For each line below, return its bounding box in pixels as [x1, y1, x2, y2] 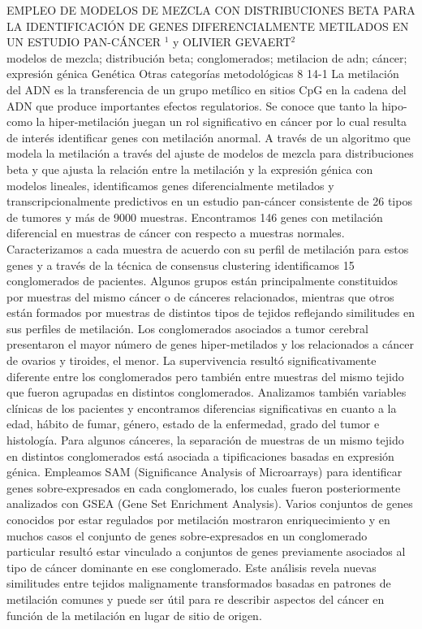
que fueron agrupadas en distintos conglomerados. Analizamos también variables [6, 384, 407, 401]
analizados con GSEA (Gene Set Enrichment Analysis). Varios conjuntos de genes [6, 495, 413, 512]
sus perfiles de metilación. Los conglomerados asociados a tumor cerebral [6, 319, 368, 336]
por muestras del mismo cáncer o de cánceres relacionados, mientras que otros [6, 288, 394, 305]
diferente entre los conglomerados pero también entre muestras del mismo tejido [6, 367, 404, 384]
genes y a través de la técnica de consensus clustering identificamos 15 [6, 256, 355, 273]
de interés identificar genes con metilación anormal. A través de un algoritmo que [6, 128, 411, 145]
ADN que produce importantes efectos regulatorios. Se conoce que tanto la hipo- [6, 97, 407, 114]
